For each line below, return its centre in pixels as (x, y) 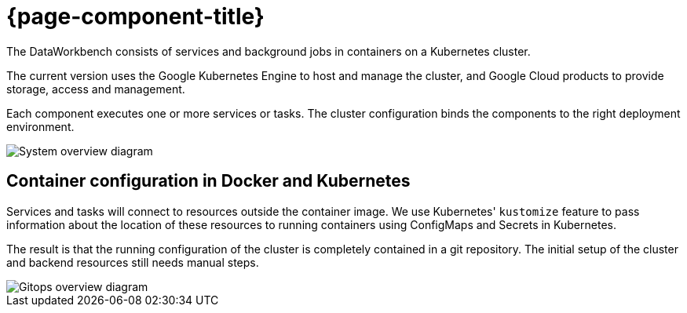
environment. (40, 126)
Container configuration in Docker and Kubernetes (208, 181)
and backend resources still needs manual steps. (133, 262)
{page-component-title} (135, 16)
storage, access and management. (96, 89)
